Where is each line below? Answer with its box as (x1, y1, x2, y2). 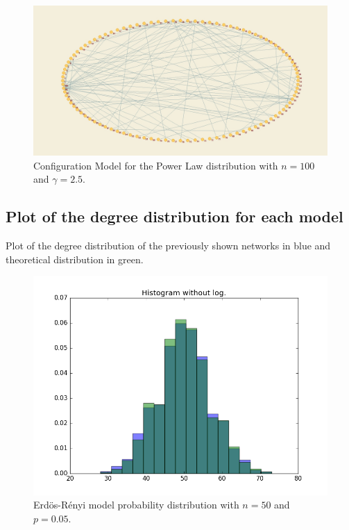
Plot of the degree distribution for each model (6, 206, 343, 227)
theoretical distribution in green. (6, 251, 144, 266)
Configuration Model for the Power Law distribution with (33, 158, 278, 172)
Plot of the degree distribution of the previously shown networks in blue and (6, 238, 331, 253)
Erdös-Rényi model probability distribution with (33, 497, 239, 512)
